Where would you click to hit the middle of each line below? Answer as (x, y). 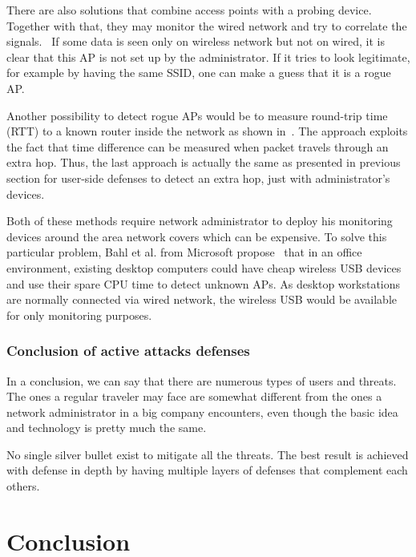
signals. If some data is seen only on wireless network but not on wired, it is (196, 41)
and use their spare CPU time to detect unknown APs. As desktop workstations (204, 283)
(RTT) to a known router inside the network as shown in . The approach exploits (207, 131)
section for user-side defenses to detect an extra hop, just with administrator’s (198, 178)
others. (23, 486)
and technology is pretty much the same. (107, 428)
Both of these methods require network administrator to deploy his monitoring (200, 221)
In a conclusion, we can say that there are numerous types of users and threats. (202, 380)
